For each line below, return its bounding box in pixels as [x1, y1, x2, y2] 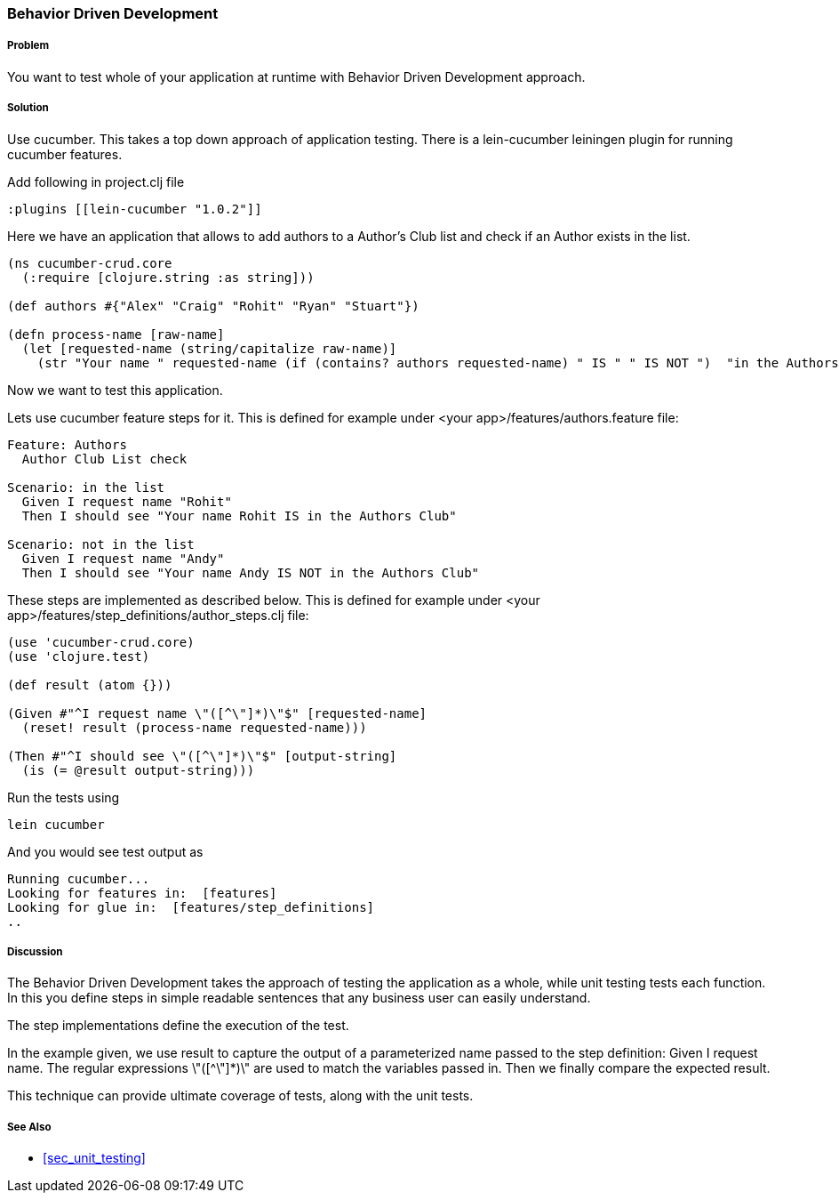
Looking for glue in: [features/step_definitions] [7, 899, 375, 914]
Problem [7, 39, 50, 52]
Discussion [7, 945, 63, 958]
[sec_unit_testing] [43, 1150, 146, 1166]
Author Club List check [21, 451, 188, 466]
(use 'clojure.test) [7, 648, 150, 664]
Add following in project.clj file [7, 173, 185, 189]
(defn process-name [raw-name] [7, 326, 225, 342]
